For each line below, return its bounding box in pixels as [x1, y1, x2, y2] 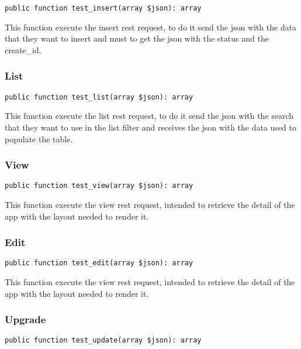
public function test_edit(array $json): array [5, 259, 193, 268]
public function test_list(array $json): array [5, 93, 193, 101]
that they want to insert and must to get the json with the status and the [5, 32, 269, 45]
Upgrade [5, 312, 46, 327]
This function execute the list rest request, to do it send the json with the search [5, 110, 294, 122]
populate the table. [5, 132, 73, 145]
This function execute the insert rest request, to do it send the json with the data [5, 20, 297, 33]
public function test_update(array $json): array [5, 336, 202, 345]
